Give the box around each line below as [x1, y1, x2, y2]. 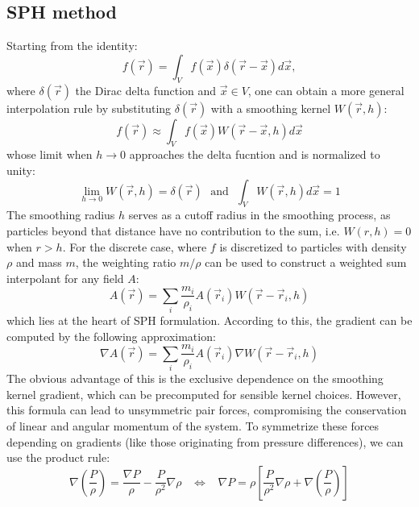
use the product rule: [6, 449, 110, 466]
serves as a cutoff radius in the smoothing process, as [128, 206, 391, 223]
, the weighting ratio [75, 254, 176, 271]
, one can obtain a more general [247, 81, 404, 98]
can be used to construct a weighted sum [205, 254, 407, 271]
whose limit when [6, 146, 93, 163]
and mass [15, 254, 62, 271]
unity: [6, 161, 35, 178]
